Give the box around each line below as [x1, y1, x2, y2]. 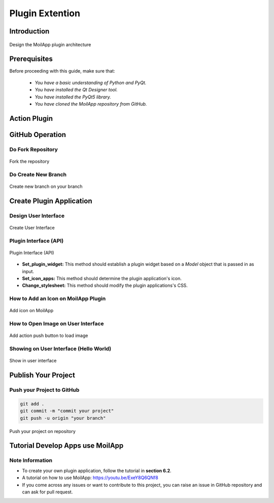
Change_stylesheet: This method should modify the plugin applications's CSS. [22, 282, 188, 289]
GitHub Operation [9, 130, 66, 139]
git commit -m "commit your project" [20, 408, 114, 414]
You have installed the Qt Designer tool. [35, 87, 118, 93]
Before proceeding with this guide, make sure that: [9, 68, 115, 74]
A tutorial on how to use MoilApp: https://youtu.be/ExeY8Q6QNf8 [22, 475, 158, 481]
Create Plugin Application [9, 196, 92, 205]
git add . [20, 401, 45, 407]
